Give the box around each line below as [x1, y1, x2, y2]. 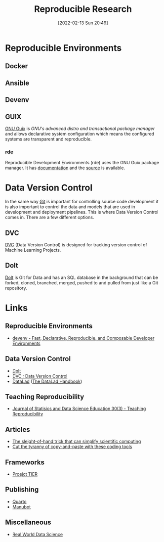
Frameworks [5, 458, 45, 466]
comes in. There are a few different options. [5, 214, 94, 221]
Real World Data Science [12, 531, 63, 537]
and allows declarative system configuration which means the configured [5, 131, 155, 136]
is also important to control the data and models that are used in [5, 204, 135, 210]
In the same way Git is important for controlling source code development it [5, 199, 159, 205]
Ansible [5, 79, 30, 87]
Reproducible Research [34, 3, 132, 15]
